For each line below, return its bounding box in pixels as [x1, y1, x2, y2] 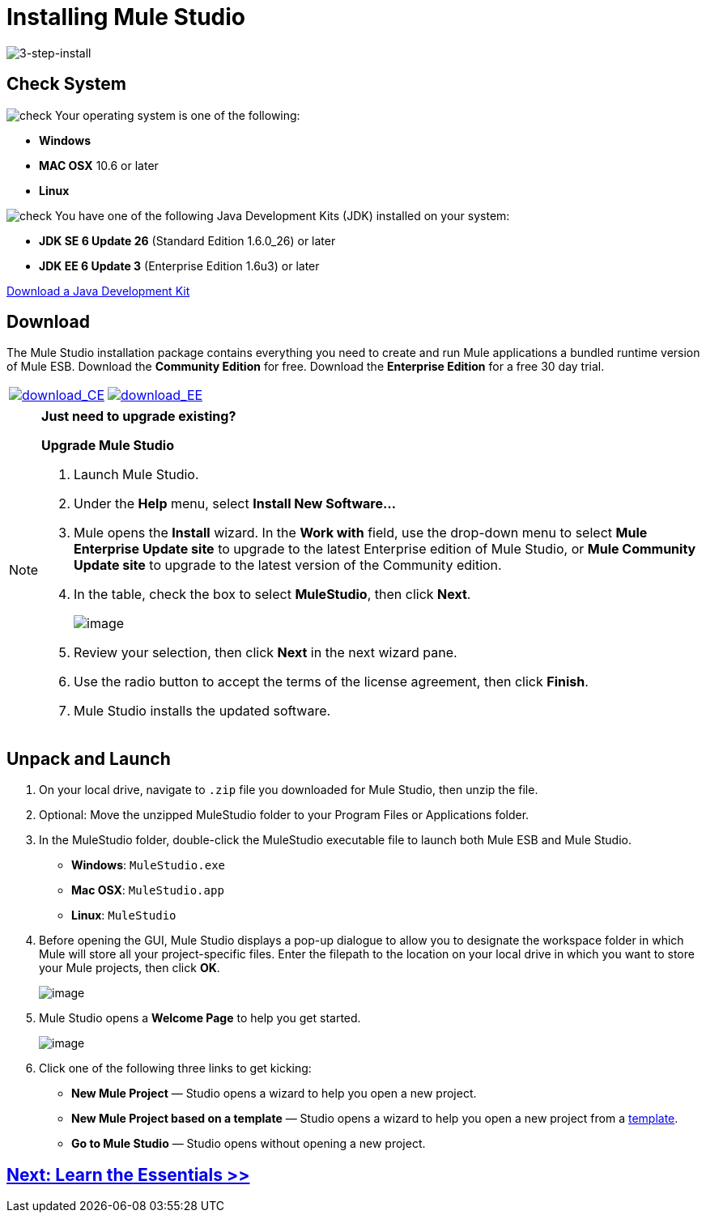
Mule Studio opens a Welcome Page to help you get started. [39, 1011, 361, 1026]
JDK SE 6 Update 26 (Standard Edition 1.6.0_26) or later [39, 233, 336, 248]
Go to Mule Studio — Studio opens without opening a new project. [71, 1136, 426, 1151]
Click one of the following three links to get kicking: [39, 1061, 312, 1076]
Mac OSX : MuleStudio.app [71, 883, 224, 898]
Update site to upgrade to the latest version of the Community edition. [74, 557, 502, 574]
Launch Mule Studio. [74, 466, 199, 483]
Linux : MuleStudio [71, 908, 176, 923]
